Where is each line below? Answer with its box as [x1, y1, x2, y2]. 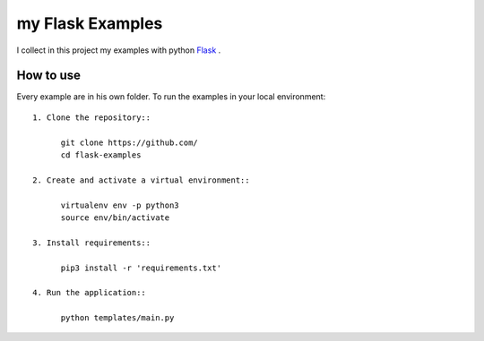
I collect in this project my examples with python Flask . [16, 45, 221, 55]
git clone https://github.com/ [60, 137, 199, 148]
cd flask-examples [60, 150, 142, 160]
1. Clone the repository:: [32, 112, 151, 123]
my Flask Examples [16, 13, 163, 33]
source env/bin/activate [60, 212, 170, 223]
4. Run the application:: [32, 287, 147, 298]
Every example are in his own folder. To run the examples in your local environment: [16, 91, 326, 102]
